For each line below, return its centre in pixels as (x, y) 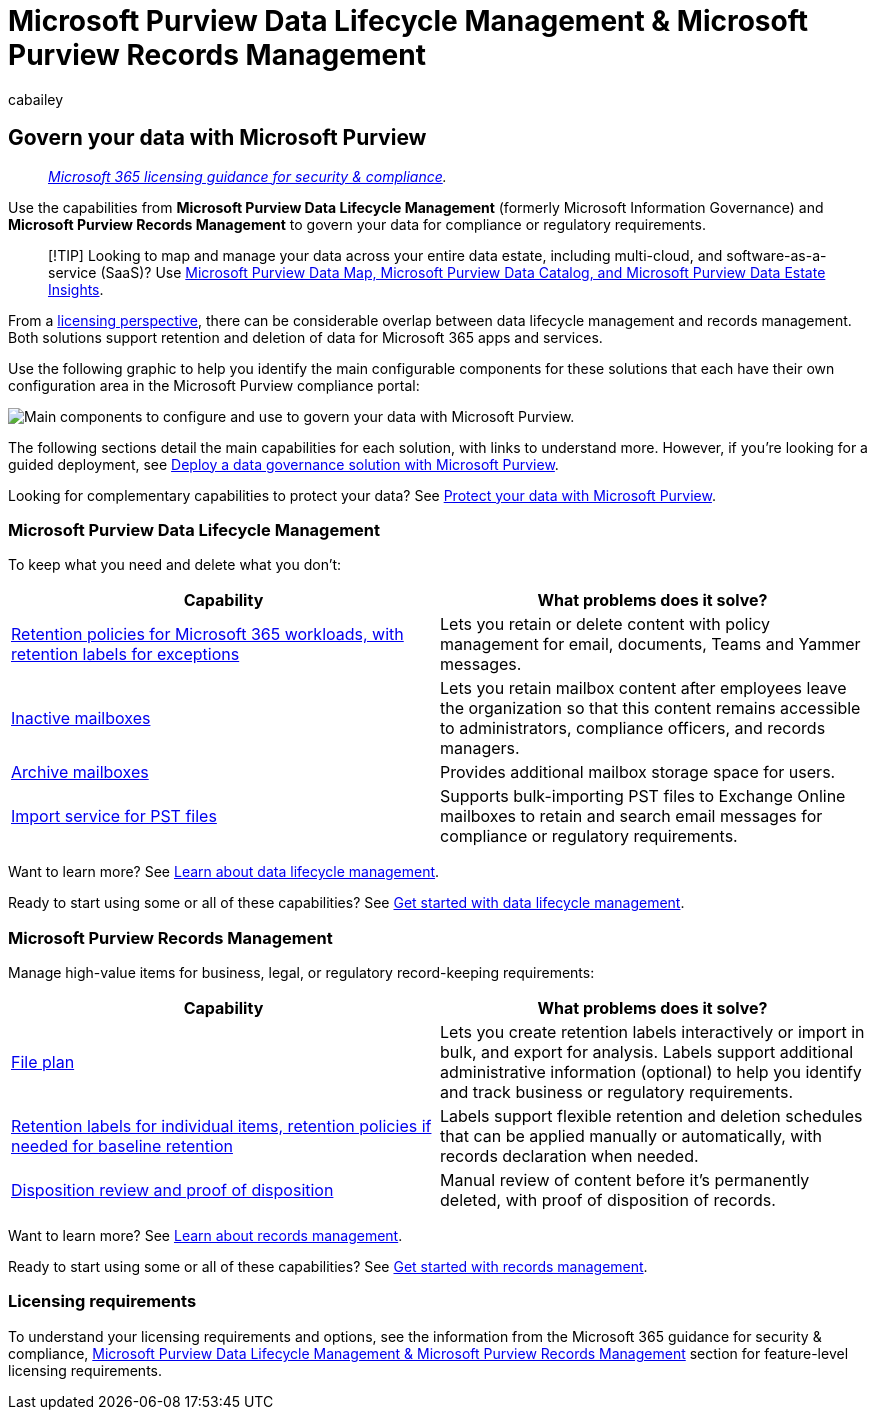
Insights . (76, 289)
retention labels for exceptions (125, 654)
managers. (480, 748)
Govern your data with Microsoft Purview (217, 138)
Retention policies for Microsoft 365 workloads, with (207, 634)
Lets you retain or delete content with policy (605, 624)
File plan (43, 1062)
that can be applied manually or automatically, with (631, 1136)
